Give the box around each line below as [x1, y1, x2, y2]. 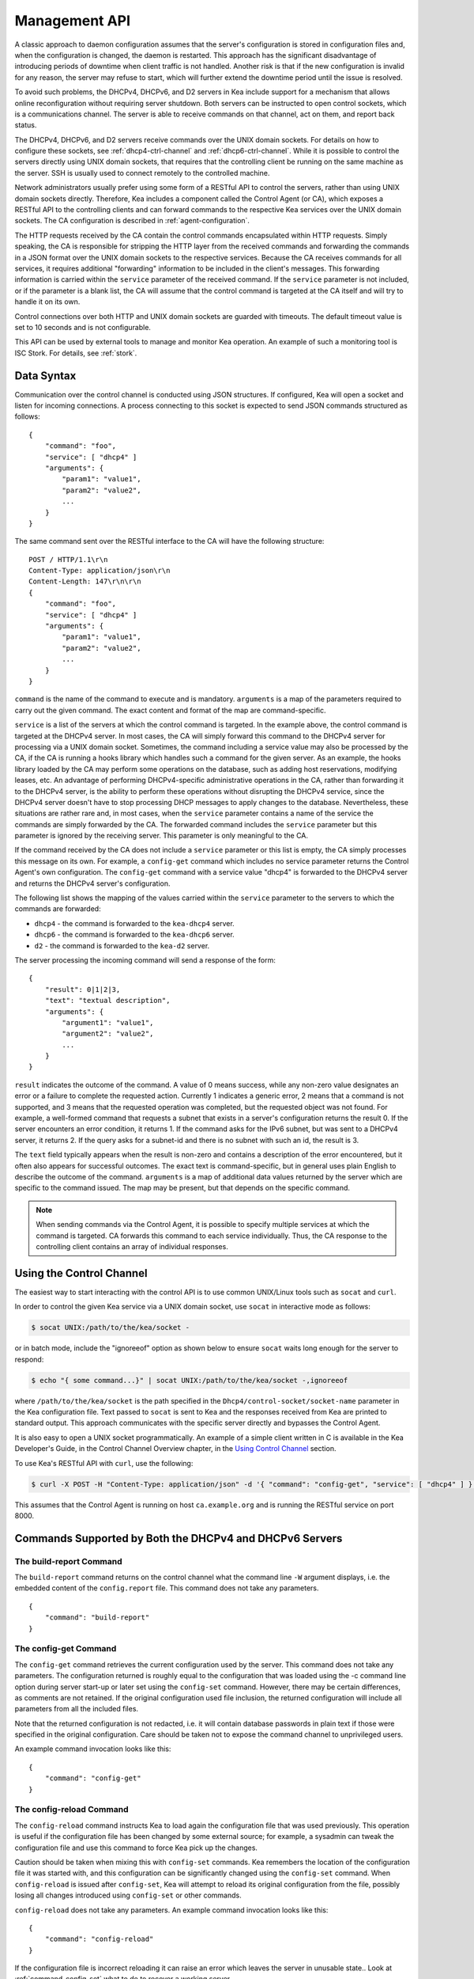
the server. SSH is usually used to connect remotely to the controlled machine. [14, 168, 270, 177]
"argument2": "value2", [62, 1029, 154, 1039]
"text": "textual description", [44, 996, 171, 1005]
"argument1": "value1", [62, 1018, 154, 1027]
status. [14, 120, 37, 130]
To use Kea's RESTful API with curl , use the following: [14, 1458, 194, 1468]
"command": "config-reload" [44, 1935, 154, 1943]
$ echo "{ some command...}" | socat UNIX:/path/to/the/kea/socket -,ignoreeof [31, 1376, 348, 1385]
